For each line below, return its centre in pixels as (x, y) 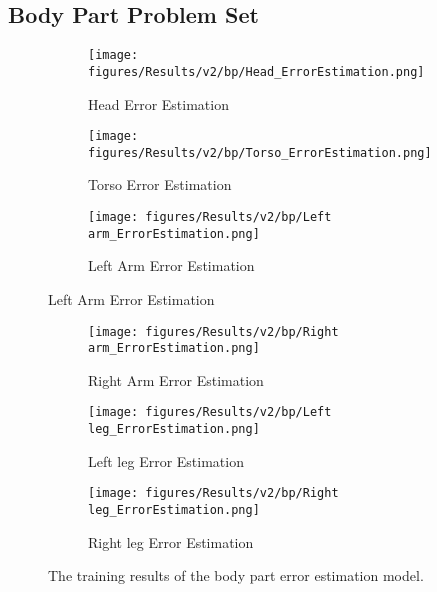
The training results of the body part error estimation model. (236, 575)
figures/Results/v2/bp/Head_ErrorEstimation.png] (256, 71)
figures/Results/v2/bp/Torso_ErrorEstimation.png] (260, 152)
